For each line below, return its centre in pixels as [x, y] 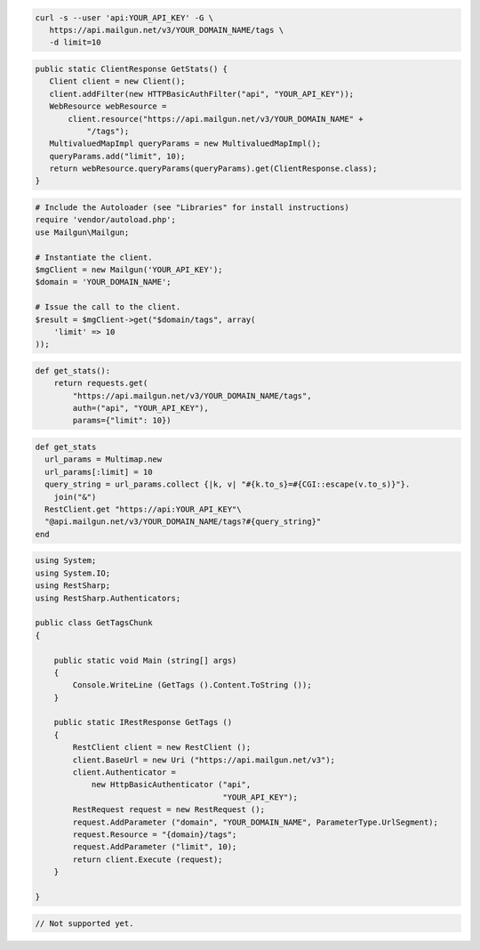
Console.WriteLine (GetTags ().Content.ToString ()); [192, 685]
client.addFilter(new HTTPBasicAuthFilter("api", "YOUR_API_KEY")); [202, 94]
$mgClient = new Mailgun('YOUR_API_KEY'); [129, 270]
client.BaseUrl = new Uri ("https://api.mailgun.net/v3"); [204, 760]
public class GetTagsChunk [94, 623]
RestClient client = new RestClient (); [162, 748]
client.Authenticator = [124, 773]
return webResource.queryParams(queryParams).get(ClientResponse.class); [213, 169]
